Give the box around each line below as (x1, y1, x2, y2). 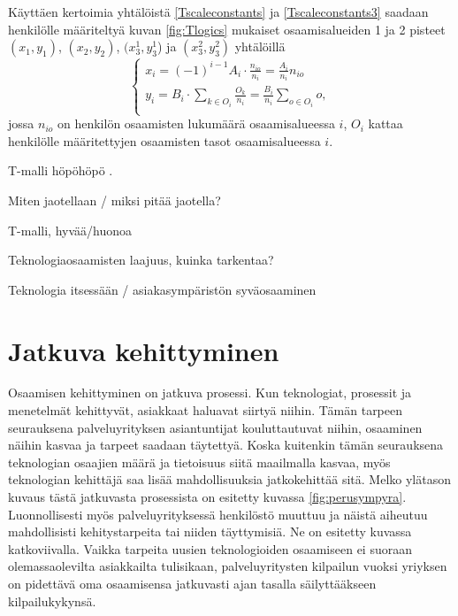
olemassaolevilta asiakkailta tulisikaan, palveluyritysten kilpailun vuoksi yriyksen (8, 557, 447, 575)
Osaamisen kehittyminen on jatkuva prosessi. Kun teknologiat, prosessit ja (8, 383, 412, 402)
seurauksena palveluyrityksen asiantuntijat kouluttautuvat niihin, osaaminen (8, 418, 423, 436)
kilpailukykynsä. (8, 591, 96, 610)
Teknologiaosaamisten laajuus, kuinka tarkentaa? (8, 250, 274, 269)
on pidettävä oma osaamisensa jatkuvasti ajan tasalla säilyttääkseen (8, 574, 377, 592)
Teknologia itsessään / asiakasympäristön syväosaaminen (8, 280, 317, 298)
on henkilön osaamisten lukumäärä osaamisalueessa (57, 114, 335, 133)
